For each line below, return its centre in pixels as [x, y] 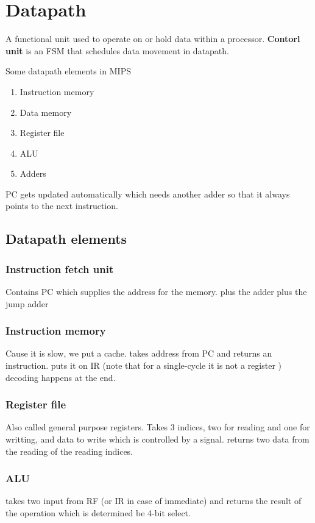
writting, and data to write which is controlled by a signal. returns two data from [157, 439]
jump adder [27, 303]
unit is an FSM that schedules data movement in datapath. [117, 50]
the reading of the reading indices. [69, 451]
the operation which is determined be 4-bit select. [98, 513]
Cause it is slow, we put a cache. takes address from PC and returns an [139, 353]
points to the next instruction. [62, 206]
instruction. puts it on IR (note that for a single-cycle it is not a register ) [143, 365]
